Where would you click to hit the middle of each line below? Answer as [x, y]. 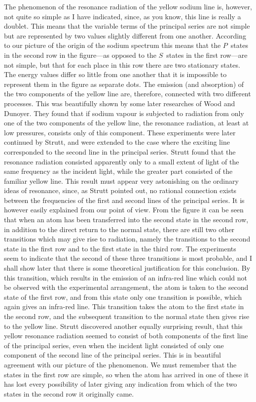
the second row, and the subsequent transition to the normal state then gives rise [127, 316]
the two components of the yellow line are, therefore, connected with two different [128, 94]
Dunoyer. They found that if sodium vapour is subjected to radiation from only [124, 113]
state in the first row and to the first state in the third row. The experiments [120, 248]
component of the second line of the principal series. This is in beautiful [112, 355]
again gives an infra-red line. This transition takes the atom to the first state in [124, 306]
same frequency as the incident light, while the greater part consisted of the [118, 171]
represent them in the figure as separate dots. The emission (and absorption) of [124, 84]
